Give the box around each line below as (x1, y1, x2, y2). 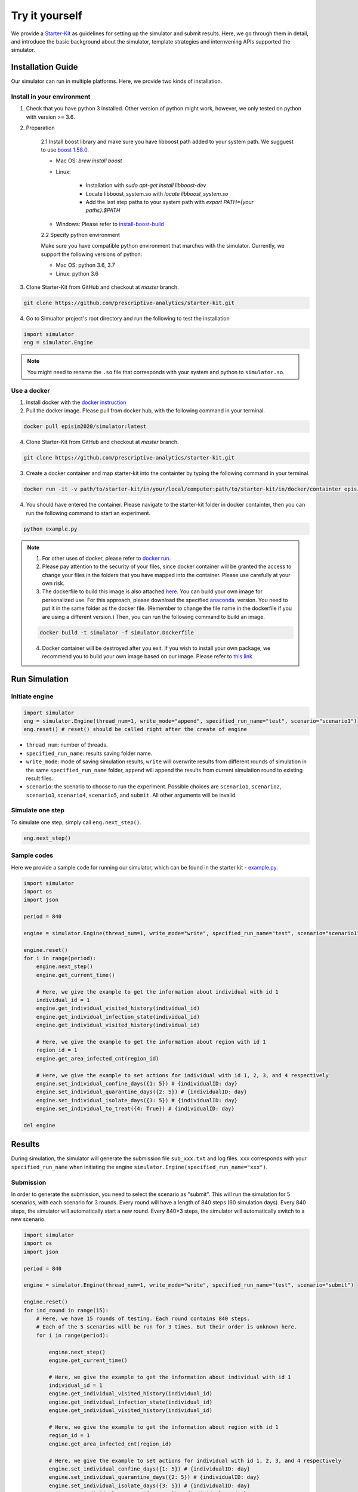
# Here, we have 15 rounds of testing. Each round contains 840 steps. (36, 1315, 251, 1322)
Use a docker (11, 386, 50, 394)
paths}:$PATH (85, 206, 121, 214)
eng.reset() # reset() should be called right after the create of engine (23, 726, 248, 733)
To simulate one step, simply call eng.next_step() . (11, 818, 141, 826)
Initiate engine (11, 692, 54, 701)
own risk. (42, 579, 65, 587)
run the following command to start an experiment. (26, 509, 151, 516)
